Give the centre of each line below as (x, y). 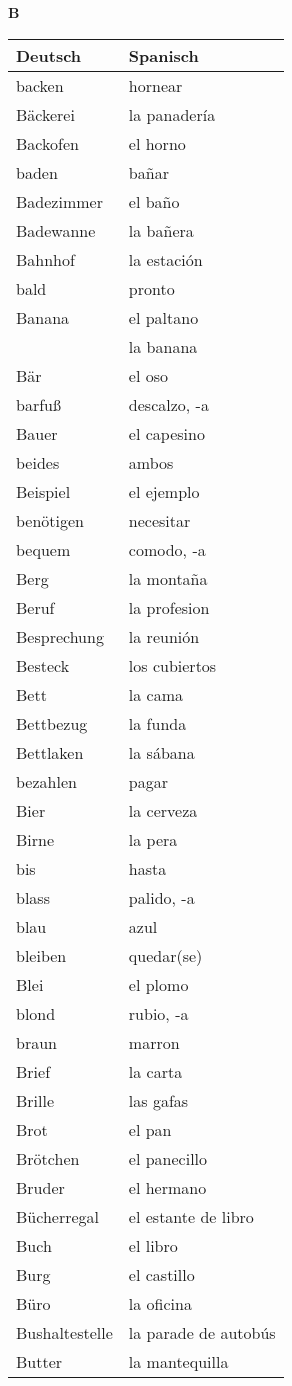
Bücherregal (57, 1216)
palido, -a (161, 897)
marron (154, 1042)
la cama (156, 694)
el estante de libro (191, 1216)
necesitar (159, 520)
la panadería (172, 114)
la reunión (164, 636)
